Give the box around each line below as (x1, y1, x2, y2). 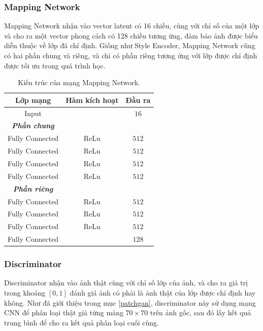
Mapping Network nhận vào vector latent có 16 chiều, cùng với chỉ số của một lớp (4, 20, 259, 31)
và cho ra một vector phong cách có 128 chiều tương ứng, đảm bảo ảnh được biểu (4, 30, 258, 41)
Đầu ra (125, 94, 151, 105)
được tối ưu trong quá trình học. (4, 60, 106, 70)
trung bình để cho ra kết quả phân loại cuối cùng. (4, 317, 159, 327)
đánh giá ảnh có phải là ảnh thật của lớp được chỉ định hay (70, 287, 256, 298)
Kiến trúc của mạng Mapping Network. (18, 77, 141, 88)
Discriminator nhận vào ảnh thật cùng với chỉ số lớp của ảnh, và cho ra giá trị (4, 277, 248, 288)
